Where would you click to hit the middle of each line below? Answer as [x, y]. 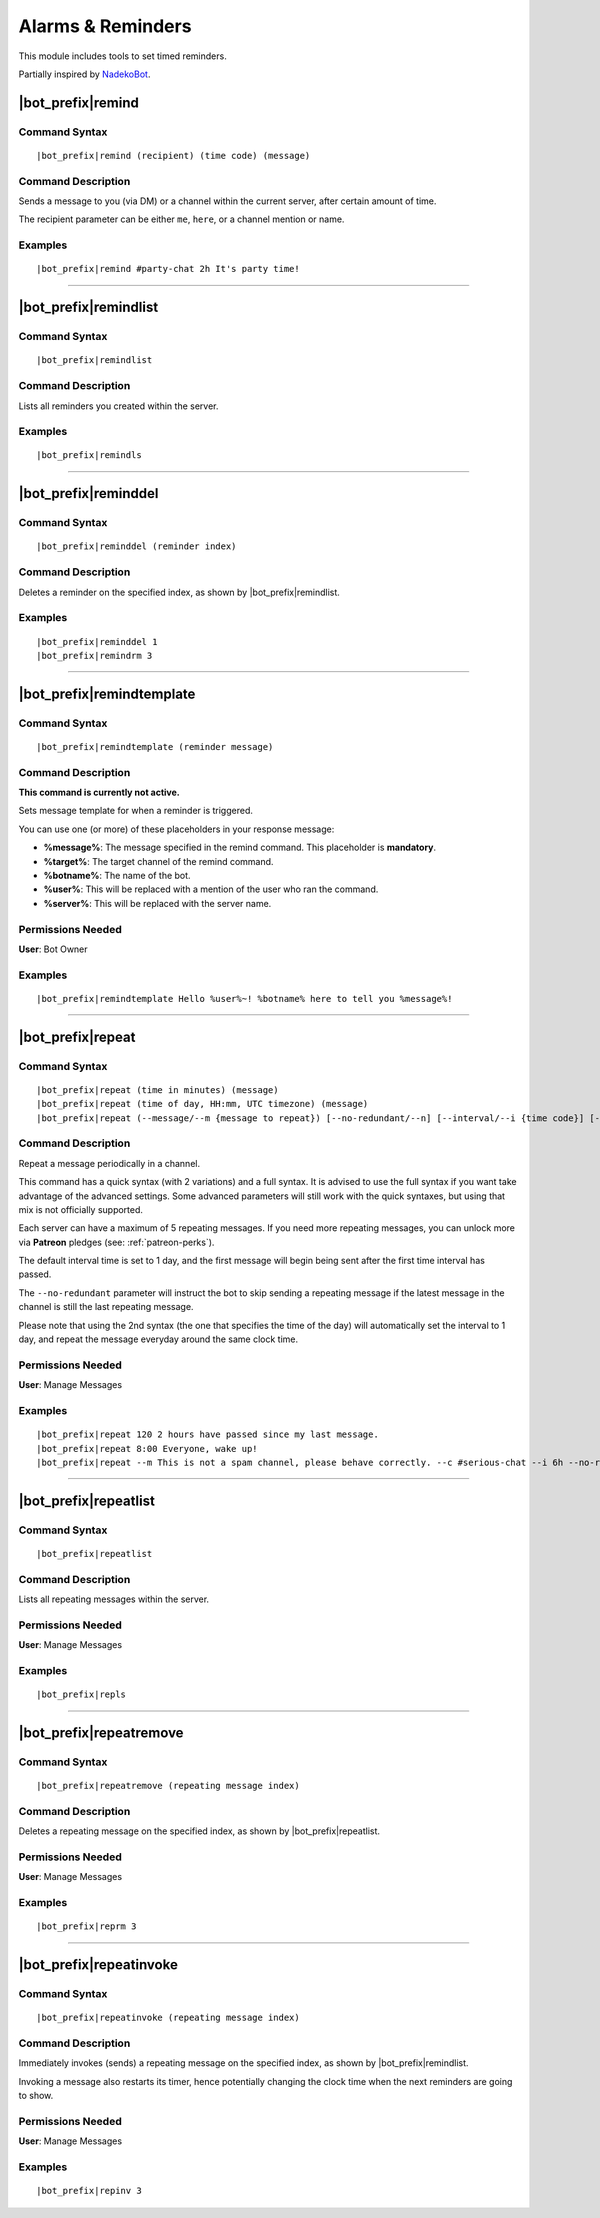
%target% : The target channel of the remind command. [158, 861]
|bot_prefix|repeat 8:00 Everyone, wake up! [147, 1448]
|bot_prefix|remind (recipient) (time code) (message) [173, 155]
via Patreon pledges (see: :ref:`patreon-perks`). [116, 1242]
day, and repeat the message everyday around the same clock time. [158, 1339]
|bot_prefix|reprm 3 [86, 1926]
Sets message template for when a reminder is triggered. [136, 811]
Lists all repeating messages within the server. [114, 1599]
